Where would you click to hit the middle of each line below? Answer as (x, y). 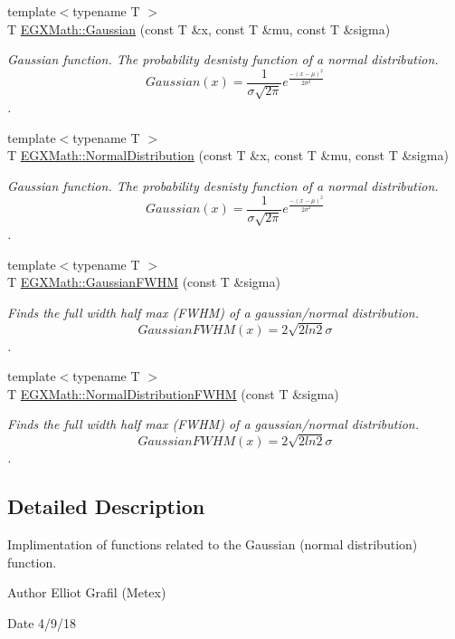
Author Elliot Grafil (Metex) (87, 592)
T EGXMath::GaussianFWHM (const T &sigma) (144, 282)
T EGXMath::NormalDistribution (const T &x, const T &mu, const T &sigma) (228, 155)
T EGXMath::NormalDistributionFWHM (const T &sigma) (173, 393)
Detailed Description (106, 506)
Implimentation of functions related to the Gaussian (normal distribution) (213, 544)
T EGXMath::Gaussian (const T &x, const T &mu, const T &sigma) (199, 29)
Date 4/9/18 (42, 622)
